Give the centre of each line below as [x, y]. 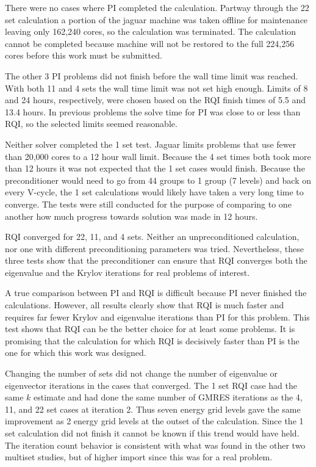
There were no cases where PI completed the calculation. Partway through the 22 [157, 7]
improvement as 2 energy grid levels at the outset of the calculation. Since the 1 [154, 421]
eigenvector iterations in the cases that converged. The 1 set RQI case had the [151, 385]
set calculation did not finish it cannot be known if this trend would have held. [152, 433]
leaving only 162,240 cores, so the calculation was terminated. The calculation [151, 31]
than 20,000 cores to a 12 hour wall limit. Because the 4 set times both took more [158, 156]
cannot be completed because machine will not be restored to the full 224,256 [150, 43]
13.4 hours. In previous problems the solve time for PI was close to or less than [153, 111]
